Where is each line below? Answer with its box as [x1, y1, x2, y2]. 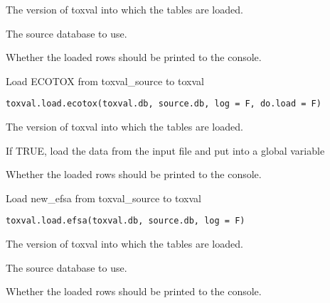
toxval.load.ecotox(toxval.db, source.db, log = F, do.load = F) [6, 99, 321, 109]
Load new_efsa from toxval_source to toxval [6, 190, 201, 205]
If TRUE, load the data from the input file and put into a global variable [6, 143, 325, 158]
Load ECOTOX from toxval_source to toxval [6, 73, 204, 88]
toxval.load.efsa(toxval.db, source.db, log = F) [6, 216, 245, 226]
